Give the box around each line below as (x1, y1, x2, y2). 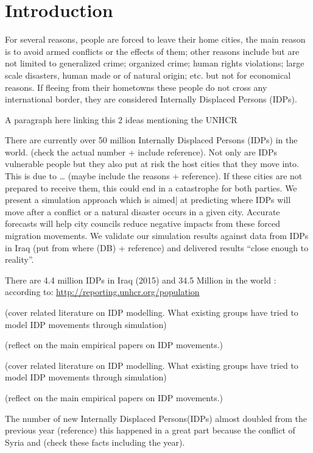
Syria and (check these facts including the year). (5, 435, 185, 448)
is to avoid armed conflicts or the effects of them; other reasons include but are (5, 45, 300, 57)
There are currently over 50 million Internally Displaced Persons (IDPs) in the (5, 134, 298, 146)
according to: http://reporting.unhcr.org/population (5, 285, 200, 298)
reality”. (5, 253, 34, 266)
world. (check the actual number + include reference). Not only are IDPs (5, 145, 278, 158)
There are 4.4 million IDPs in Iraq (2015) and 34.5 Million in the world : (5, 273, 276, 286)
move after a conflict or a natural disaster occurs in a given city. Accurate (5, 205, 280, 218)
